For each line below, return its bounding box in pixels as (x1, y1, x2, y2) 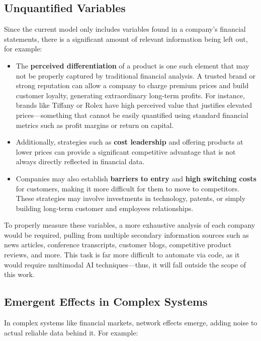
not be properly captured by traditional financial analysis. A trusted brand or (16, 70, 256, 81)
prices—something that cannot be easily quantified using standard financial (16, 109, 248, 120)
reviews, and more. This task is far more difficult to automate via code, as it (4, 249, 240, 260)
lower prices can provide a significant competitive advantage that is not (16, 146, 236, 157)
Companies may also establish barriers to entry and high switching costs (16, 173, 256, 183)
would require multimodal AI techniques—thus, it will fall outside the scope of (4, 259, 246, 269)
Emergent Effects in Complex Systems (4, 294, 208, 309)
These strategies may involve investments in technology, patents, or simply (16, 193, 246, 203)
